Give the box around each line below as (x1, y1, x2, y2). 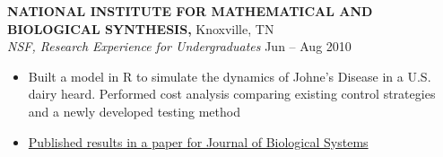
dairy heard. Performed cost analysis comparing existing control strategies (28, 84, 436, 103)
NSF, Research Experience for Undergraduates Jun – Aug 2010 (7, 37, 352, 56)
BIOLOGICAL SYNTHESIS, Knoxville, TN (7, 19, 274, 38)
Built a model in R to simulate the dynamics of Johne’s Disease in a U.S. (28, 66, 431, 85)
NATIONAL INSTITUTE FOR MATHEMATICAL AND (7, 2, 373, 20)
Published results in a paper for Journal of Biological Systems (28, 132, 369, 151)
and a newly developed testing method (28, 101, 240, 120)
